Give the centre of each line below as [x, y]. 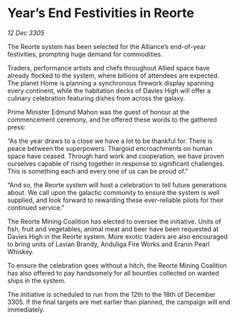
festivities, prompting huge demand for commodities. [85, 54]
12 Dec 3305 [26, 33]
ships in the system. [37, 280]
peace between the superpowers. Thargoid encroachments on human [110, 148]
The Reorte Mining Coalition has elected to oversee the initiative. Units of [115, 221]
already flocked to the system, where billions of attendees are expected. [113, 75]
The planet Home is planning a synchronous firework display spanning [111, 83]
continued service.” [36, 207]
